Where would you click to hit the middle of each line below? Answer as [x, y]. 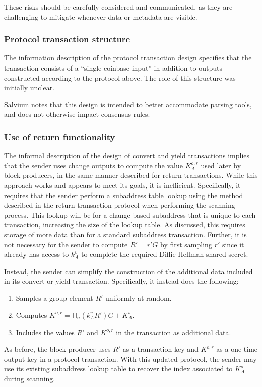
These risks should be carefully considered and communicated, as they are [118, 7]
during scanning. [30, 378]
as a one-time [237, 349]
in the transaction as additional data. [174, 332]
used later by [221, 165]
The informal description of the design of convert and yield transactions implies [127, 155]
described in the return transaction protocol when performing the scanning [120, 205]
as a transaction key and [160, 349]
